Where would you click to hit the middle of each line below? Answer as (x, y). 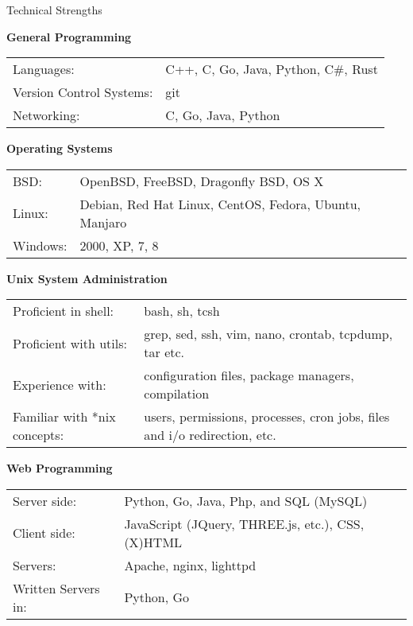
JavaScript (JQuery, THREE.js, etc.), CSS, (244, 523)
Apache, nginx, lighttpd (190, 565)
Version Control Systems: (83, 92)
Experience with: (60, 384)
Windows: (40, 245)
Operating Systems (60, 148)
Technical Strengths (54, 10)
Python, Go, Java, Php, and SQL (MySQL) (246, 500)
